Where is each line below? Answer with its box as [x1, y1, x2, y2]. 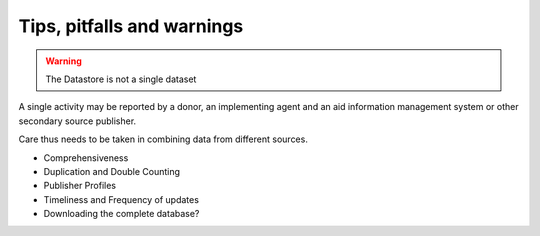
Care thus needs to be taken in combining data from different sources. [18, 133, 309, 145]
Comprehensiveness [43, 151, 129, 164]
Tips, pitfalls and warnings [18, 15, 244, 37]
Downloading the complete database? [43, 208, 200, 220]
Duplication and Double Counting [43, 165, 180, 177]
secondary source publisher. [18, 115, 137, 127]
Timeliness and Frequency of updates [43, 193, 200, 205]
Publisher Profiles [43, 180, 117, 192]
